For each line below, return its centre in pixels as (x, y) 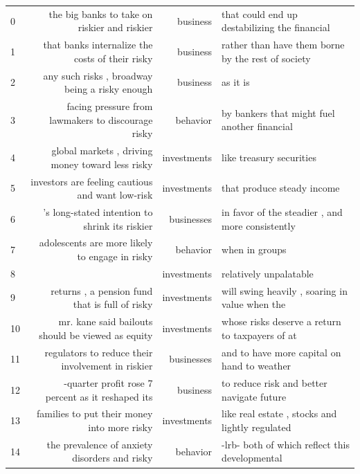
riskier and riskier (115, 27)
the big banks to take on (101, 13)
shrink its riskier (118, 225)
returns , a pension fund (102, 290)
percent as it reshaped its (99, 396)
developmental (252, 458)
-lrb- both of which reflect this (286, 444)
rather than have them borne (283, 45)
